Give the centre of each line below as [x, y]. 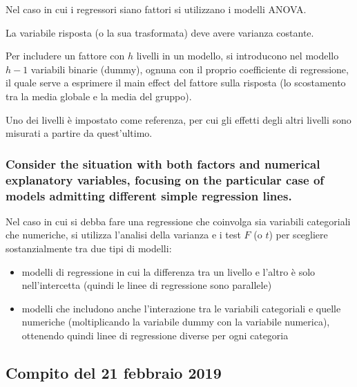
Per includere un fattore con [65, 56]
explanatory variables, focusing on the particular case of [165, 179]
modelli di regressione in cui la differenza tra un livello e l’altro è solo [168, 271]
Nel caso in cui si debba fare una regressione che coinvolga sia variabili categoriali [178, 221]
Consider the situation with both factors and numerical [163, 163]
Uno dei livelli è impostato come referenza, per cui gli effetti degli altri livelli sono [178, 119]
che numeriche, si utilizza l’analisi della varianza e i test [123, 235]
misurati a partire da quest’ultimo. [79, 133]
